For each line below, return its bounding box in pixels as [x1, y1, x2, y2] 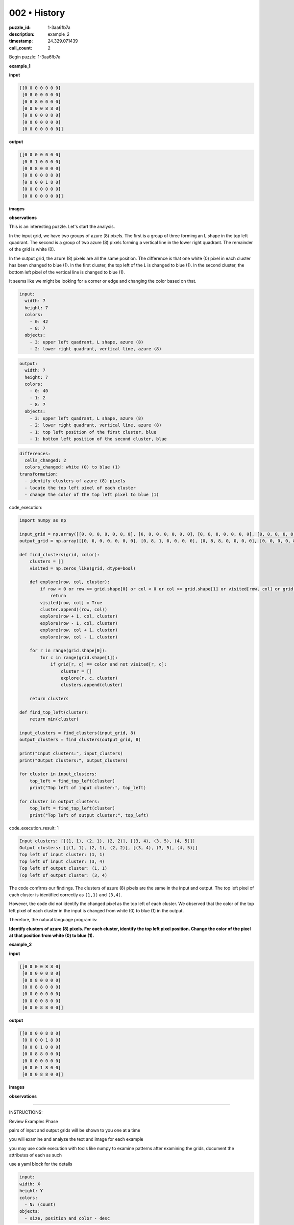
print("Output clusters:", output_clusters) [19, 758, 128, 763]
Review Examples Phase [9, 1118, 58, 1124]
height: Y [19, 1188, 43, 1194]
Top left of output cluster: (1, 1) [19, 865, 108, 871]
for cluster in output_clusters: [19, 799, 100, 804]
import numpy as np [19, 517, 66, 523]
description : [9, 31, 35, 37]
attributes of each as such [9, 1152, 62, 1158]
